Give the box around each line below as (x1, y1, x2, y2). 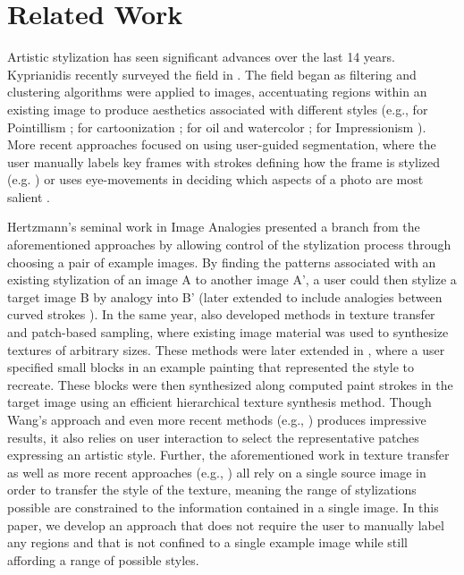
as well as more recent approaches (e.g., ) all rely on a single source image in (7, 462, 426, 481)
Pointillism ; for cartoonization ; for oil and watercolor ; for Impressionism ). (7, 117, 426, 136)
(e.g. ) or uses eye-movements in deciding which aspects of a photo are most (7, 170, 424, 189)
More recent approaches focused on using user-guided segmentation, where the (7, 135, 436, 154)
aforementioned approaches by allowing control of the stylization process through (7, 235, 451, 254)
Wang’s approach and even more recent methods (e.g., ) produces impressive (7, 410, 426, 428)
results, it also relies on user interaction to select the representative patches (7, 427, 419, 446)
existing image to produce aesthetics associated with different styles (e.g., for (7, 99, 428, 118)
